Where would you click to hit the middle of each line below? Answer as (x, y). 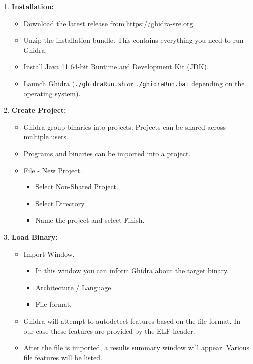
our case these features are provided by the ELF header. (109, 330)
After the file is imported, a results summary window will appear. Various (136, 347)
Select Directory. (61, 203)
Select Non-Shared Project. (77, 187)
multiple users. (46, 136)
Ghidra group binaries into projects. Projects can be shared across (125, 126)
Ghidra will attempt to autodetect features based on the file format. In (132, 320)
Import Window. (49, 254)
